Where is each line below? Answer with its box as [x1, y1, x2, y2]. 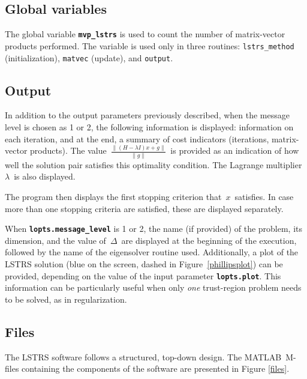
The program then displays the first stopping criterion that [5, 190, 222, 203]
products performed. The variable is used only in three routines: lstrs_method [5, 39, 294, 52]
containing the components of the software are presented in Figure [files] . [22, 362, 290, 375]
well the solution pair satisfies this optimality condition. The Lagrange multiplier [5, 158, 302, 171]
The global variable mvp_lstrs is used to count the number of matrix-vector [5, 28, 285, 40]
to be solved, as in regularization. [5, 293, 127, 305]
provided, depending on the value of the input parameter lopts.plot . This [5, 269, 281, 282]
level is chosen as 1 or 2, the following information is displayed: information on [5, 120, 294, 133]
